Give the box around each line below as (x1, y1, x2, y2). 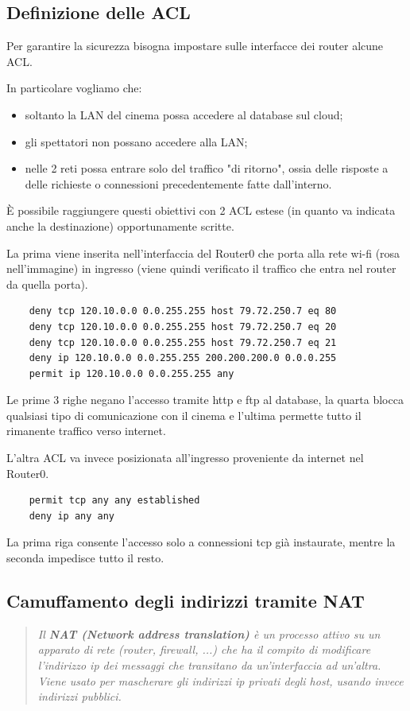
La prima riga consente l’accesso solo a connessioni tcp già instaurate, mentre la (6, 534, 396, 550)
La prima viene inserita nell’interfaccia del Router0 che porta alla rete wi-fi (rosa (6, 244, 400, 261)
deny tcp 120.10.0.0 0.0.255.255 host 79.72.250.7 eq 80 (29, 305, 337, 317)
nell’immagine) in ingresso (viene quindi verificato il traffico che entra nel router (6, 260, 396, 277)
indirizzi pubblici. (37, 688, 122, 705)
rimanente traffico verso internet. (6, 422, 166, 439)
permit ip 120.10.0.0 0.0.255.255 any (29, 367, 234, 379)
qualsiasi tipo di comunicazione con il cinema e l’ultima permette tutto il (6, 406, 362, 423)
